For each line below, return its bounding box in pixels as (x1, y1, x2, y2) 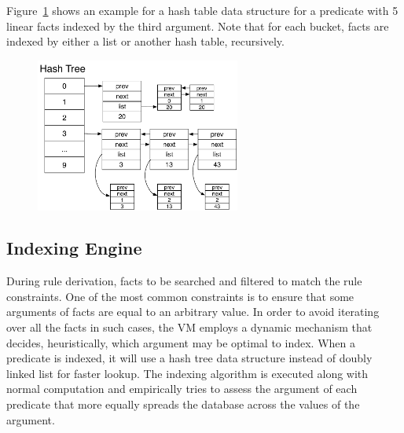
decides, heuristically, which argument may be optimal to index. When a (6, 334, 355, 350)
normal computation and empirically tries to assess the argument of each (6, 380, 358, 397)
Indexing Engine (6, 236, 142, 260)
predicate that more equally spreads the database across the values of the (6, 396, 360, 413)
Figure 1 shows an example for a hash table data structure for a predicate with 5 (6, 2, 398, 18)
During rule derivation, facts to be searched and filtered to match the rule (6, 273, 362, 289)
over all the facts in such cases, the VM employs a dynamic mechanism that (6, 319, 373, 336)
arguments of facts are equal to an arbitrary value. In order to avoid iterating (6, 303, 380, 320)
